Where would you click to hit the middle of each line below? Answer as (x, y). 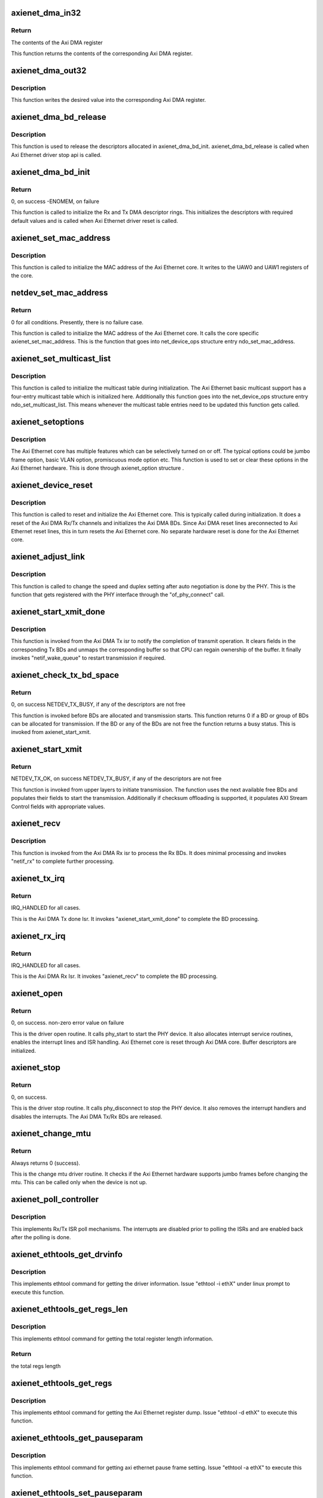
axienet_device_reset (52, 485)
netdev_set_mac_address (60, 293)
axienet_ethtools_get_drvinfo (67, 1254)
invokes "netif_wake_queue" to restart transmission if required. (88, 658)
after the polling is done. (41, 1237)
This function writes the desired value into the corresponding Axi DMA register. (109, 100)
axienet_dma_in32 (46, 13)
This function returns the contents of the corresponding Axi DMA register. (102, 53)
